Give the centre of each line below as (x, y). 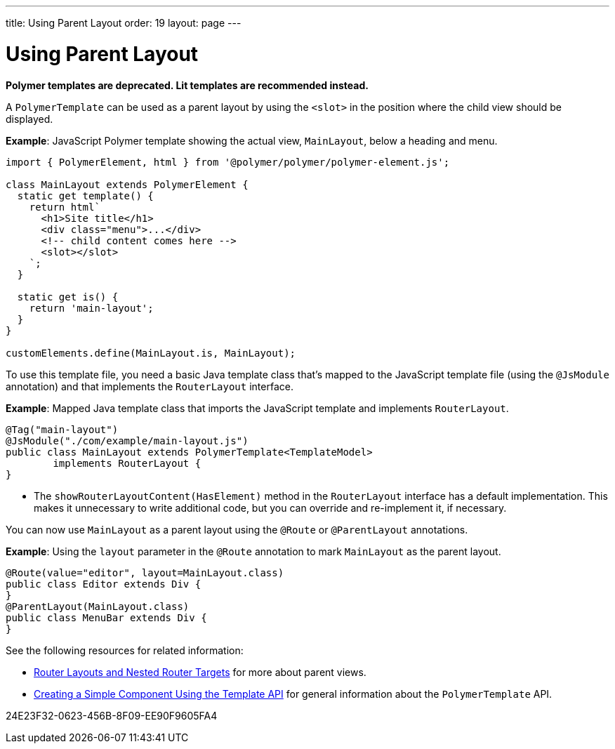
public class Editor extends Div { (104, 584)
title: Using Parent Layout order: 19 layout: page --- (124, 23)
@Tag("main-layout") (62, 429)
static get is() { (68, 297)
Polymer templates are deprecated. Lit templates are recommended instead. (187, 85)
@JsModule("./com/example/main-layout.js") (127, 440)
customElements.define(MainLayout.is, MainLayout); (151, 353)
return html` (65, 207)
